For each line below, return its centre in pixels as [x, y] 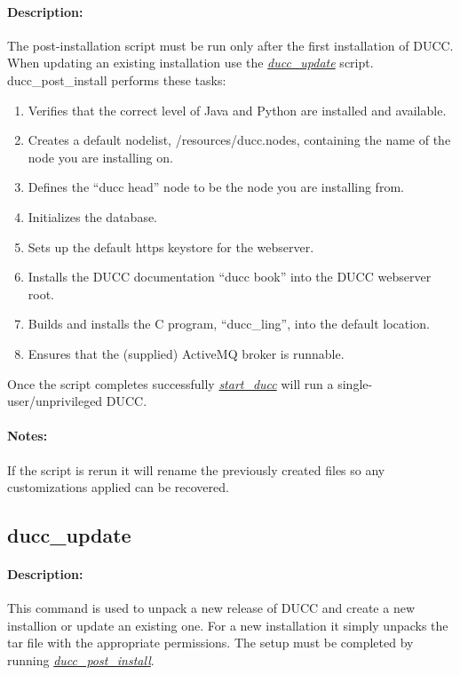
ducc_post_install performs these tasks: [117, 79]
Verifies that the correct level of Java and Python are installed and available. [237, 110]
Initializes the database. [93, 216]
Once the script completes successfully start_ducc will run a [171, 383]
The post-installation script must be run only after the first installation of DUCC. [230, 45]
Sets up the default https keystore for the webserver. [171, 246]
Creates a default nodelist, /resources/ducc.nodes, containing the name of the [239, 140]
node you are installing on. [100, 157]
